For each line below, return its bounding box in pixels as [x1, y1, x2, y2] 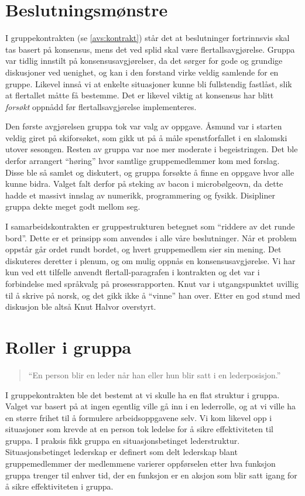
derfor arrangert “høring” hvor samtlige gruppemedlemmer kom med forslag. [5, 155, 280, 167]
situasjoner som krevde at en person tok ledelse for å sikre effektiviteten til [5, 423, 273, 435]
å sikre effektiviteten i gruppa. [5, 480, 114, 492]
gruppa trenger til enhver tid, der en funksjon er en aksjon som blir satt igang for [5, 468, 297, 481]
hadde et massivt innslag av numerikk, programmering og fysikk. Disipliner [5, 189, 275, 201]
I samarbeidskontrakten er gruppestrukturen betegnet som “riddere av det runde [5, 220, 295, 232]
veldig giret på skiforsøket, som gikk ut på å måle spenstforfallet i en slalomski [5, 131, 287, 143]
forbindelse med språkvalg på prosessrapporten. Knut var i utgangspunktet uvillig [5, 278, 299, 289]
